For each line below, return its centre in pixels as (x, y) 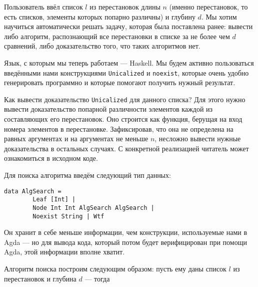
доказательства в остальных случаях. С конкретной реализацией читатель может (126, 148)
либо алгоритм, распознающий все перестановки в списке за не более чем (117, 36)
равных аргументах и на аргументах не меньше (76, 138)
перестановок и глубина (40, 278)
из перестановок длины (125, 7)
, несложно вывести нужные (198, 138)
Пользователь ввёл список (43, 7)
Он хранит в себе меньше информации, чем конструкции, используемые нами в (126, 232)
